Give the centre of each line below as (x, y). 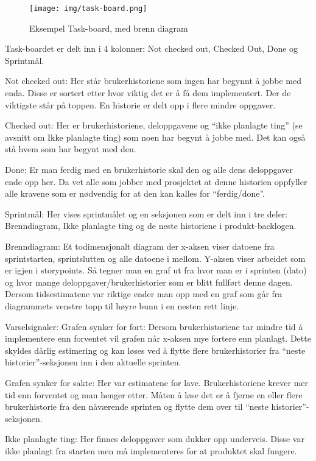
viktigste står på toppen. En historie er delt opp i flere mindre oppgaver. (140, 104)
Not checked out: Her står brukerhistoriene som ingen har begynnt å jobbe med (153, 81)
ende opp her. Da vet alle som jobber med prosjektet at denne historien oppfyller (156, 181)
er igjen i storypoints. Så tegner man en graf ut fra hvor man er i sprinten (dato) (156, 270)
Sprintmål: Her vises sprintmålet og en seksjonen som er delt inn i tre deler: (146, 213)
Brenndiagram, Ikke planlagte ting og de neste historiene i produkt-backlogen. (151, 226)
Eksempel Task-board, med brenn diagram (109, 28)
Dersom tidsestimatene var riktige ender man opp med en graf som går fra (144, 294)
